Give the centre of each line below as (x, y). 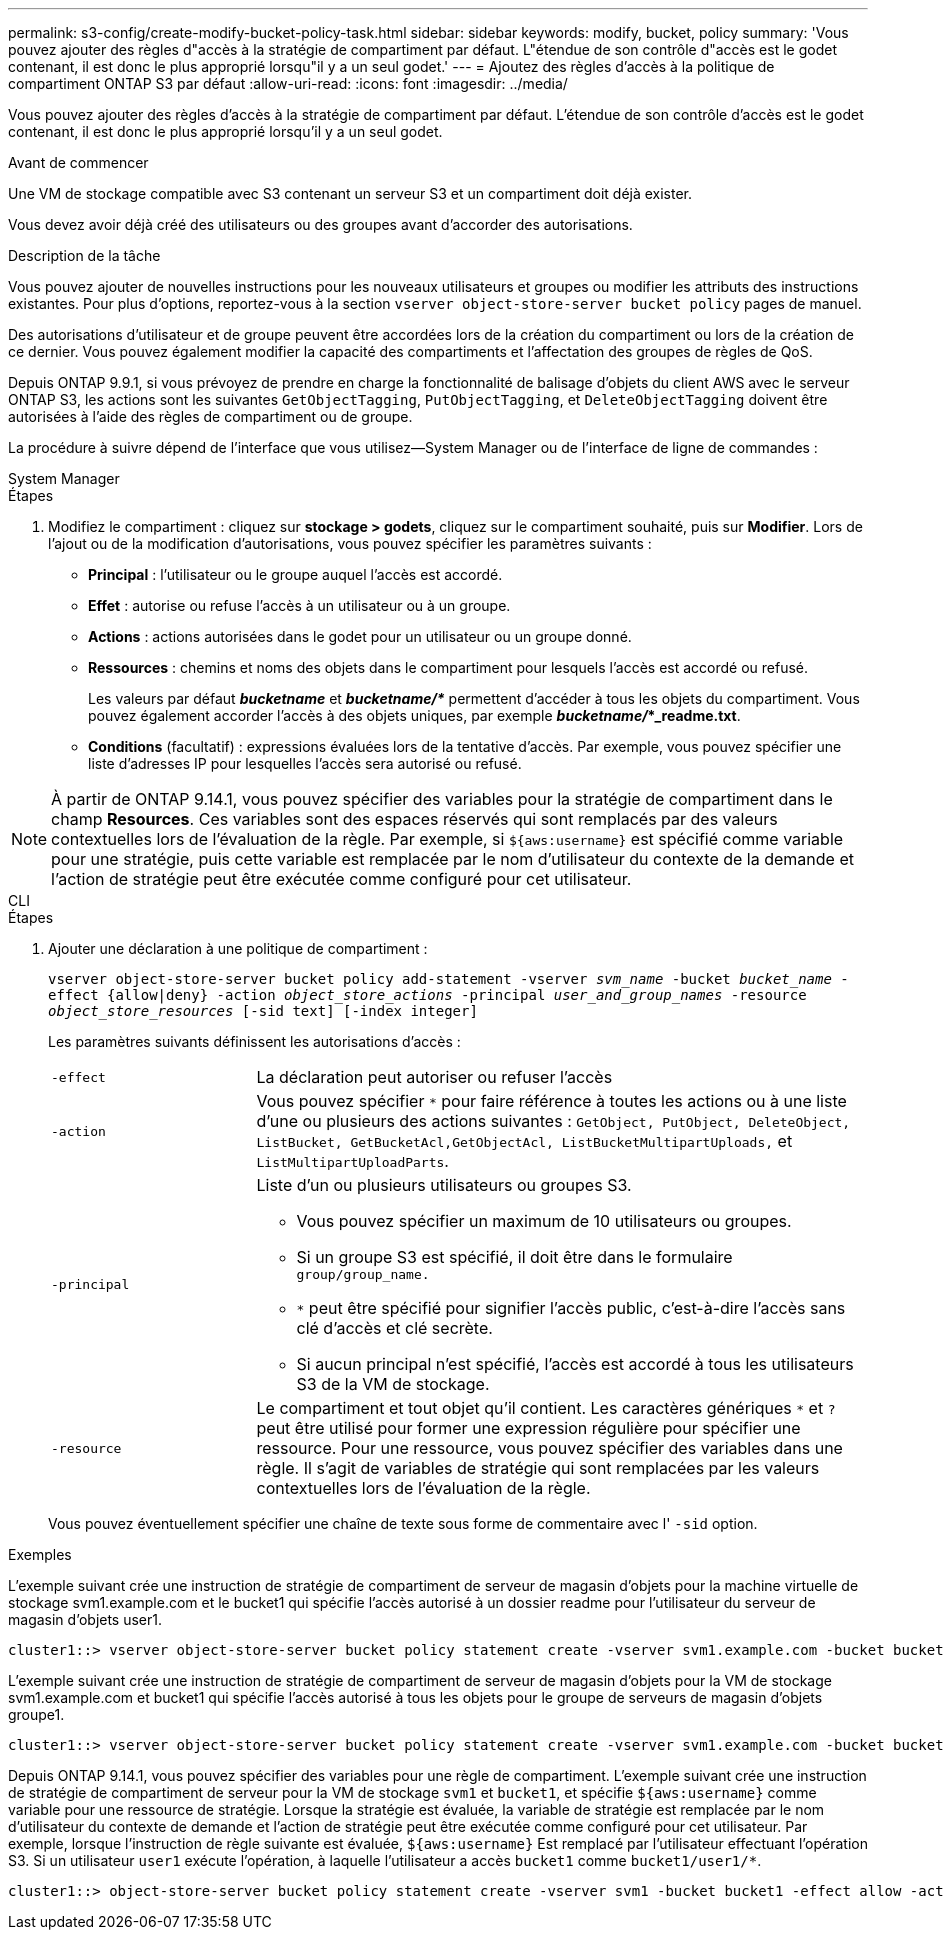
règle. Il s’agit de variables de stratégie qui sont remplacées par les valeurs (538, 1468)
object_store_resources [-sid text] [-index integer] (263, 1011)
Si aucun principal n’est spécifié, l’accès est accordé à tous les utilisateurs (575, 1364)
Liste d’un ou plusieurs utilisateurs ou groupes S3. (444, 1185)
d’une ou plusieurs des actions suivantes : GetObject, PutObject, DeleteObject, (553, 1121)
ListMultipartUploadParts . (352, 1161)
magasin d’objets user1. (85, 1619)
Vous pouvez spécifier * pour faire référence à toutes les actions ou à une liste (551, 1101)
